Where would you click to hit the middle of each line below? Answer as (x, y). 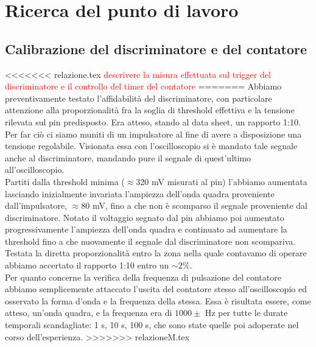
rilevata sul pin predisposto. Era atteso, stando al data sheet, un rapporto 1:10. (153, 121)
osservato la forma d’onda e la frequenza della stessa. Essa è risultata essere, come (158, 300)
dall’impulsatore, (36, 205)
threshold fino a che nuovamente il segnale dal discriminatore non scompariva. (150, 241)
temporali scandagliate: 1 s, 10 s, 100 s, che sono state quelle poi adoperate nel (152, 325)
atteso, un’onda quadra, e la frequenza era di (89, 313)
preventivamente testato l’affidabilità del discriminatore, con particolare (139, 98)
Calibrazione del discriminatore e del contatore (156, 48)
